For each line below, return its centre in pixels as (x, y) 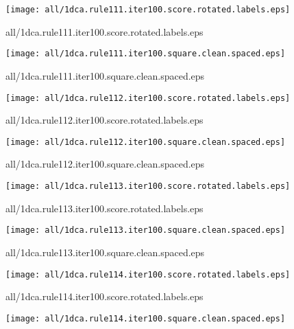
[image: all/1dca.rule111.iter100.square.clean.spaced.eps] (146, 54)
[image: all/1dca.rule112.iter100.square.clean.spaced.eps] (146, 142)
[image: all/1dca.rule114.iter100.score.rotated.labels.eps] (148, 274)
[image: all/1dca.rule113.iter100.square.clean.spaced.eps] (146, 230)
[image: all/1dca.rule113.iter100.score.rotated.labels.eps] (148, 186)
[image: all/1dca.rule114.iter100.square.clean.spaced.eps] (146, 318)
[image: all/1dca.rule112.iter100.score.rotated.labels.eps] (148, 98)
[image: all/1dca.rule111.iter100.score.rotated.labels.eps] (148, 10)
